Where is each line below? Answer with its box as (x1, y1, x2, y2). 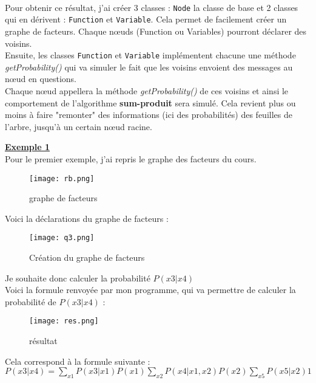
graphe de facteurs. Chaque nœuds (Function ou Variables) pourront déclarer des (5, 24, 307, 37)
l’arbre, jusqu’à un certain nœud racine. (5, 120, 152, 133)
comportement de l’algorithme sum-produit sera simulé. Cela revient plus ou (5, 96, 296, 109)
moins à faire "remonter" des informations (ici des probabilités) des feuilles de (5, 108, 292, 121)
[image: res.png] (29, 317, 99, 326)
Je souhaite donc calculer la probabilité (5, 271, 150, 284)
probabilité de (5, 295, 56, 308)
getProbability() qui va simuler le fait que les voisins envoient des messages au (5, 60, 293, 73)
